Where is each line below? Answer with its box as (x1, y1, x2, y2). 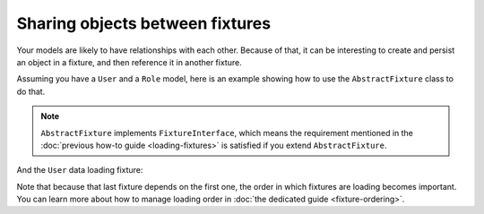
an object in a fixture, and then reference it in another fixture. (16, 56, 242, 67)
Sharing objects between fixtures (16, 13, 272, 33)
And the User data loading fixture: (16, 165, 143, 175)
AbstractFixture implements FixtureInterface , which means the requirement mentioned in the (40, 127, 414, 138)
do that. (16, 86, 46, 97)
